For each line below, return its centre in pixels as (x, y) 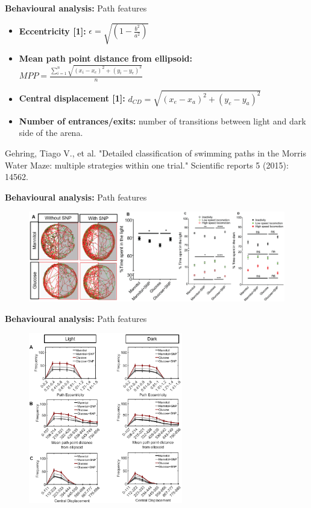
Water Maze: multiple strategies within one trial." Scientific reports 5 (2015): (147, 165)
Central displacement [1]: (72, 98)
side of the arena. (51, 133)
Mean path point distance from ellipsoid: (106, 58)
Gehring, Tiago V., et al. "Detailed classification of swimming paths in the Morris (155, 153)
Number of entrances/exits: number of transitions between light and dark (162, 121)
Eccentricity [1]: (52, 31)
